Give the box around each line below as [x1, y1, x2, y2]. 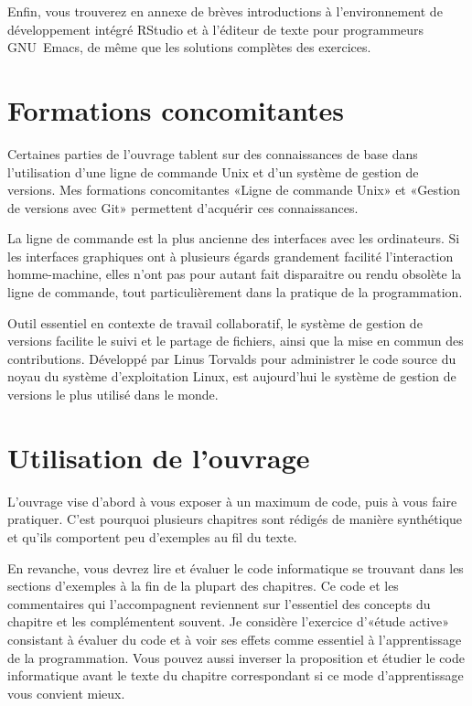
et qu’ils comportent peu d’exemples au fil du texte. [7, 527, 297, 546]
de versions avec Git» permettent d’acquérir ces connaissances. [7, 198, 359, 217]
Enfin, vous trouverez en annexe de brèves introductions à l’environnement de [7, 2, 443, 20]
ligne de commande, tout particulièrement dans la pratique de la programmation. [7, 283, 463, 302]
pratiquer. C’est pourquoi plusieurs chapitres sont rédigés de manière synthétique [7, 509, 463, 529]
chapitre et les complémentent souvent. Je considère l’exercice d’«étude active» [7, 612, 450, 631]
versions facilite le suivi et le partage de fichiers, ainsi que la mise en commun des [7, 331, 464, 350]
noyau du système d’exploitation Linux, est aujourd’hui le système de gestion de [7, 367, 456, 386]
